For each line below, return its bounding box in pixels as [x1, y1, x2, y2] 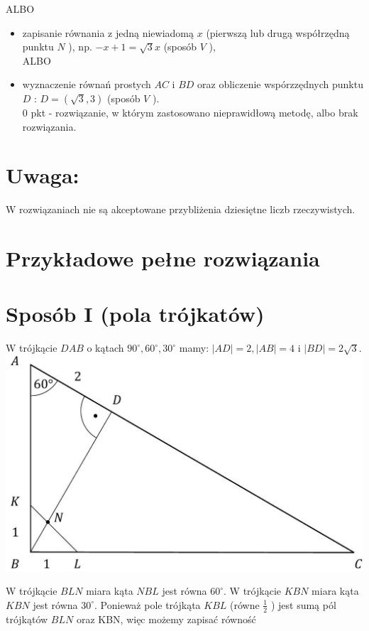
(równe [230, 597, 260, 612]
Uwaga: [6, 161, 79, 190]
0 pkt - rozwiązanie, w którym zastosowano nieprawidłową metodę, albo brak [22, 104, 358, 119]
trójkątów [6, 611, 48, 626]
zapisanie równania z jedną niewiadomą [22, 25, 194, 40]
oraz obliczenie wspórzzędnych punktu [197, 77, 363, 92]
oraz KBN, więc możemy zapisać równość [76, 611, 256, 626]
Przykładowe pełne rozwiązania [6, 244, 320, 273]
